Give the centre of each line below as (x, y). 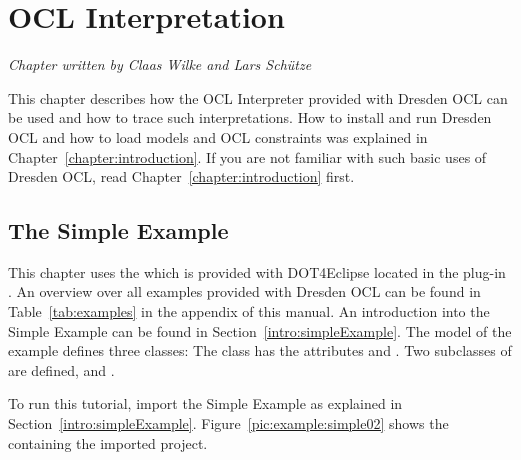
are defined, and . (61, 369)
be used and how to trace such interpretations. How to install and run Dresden (250, 117)
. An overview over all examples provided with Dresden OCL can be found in (244, 291)
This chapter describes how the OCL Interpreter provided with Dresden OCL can (258, 97)
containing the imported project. (108, 442)
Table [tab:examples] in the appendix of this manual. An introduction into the (249, 311)
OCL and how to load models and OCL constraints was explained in (218, 136)
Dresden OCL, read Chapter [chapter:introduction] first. (181, 176)
